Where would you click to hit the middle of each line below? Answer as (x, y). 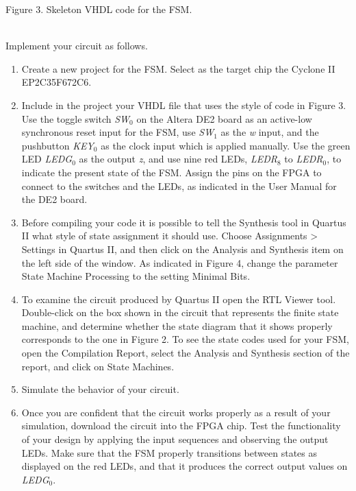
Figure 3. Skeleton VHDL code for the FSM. (99, 9)
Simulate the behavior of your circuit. (100, 389)
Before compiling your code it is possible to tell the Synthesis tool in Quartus (184, 222)
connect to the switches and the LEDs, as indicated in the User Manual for (179, 185)
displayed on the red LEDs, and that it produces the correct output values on (185, 466)
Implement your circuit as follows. (77, 46)
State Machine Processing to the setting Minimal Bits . (136, 276)
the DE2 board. (54, 199)
